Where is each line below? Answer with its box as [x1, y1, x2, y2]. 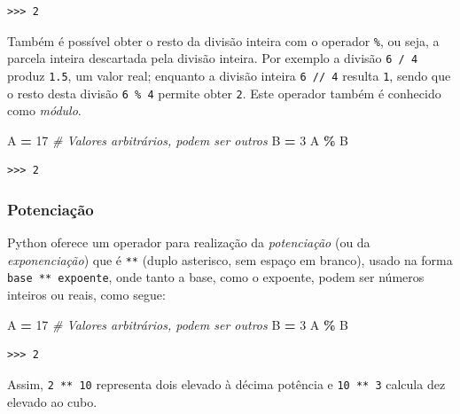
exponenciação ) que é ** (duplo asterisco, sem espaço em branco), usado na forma [7, 250, 453, 269]
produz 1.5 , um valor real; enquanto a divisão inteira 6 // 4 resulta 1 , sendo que [7, 66, 451, 84]
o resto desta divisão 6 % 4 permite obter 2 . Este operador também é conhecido [7, 83, 441, 102]
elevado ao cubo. [7, 392, 97, 410]
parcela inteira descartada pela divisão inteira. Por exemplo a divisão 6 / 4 [7, 49, 418, 67]
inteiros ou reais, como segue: [7, 285, 166, 304]
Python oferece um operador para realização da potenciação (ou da [7, 233, 370, 252]
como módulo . [7, 101, 82, 120]
